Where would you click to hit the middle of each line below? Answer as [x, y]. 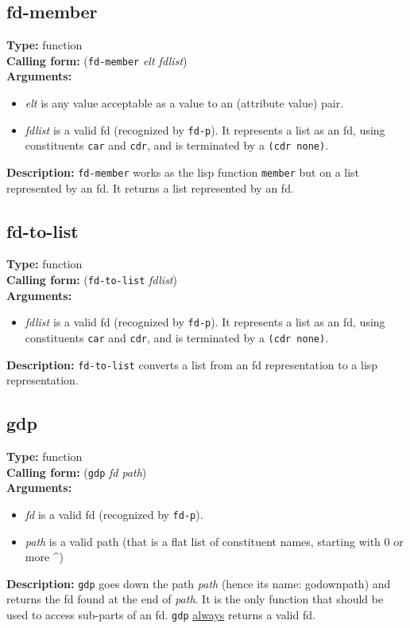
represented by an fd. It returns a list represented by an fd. [150, 187]
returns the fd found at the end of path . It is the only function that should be [195, 599]
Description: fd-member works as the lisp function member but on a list [183, 172]
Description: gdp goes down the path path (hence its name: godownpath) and [199, 583]
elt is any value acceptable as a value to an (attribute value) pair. [184, 103]
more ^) [44, 557]
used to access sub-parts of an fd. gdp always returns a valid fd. [161, 614]
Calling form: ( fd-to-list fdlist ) [92, 279]
